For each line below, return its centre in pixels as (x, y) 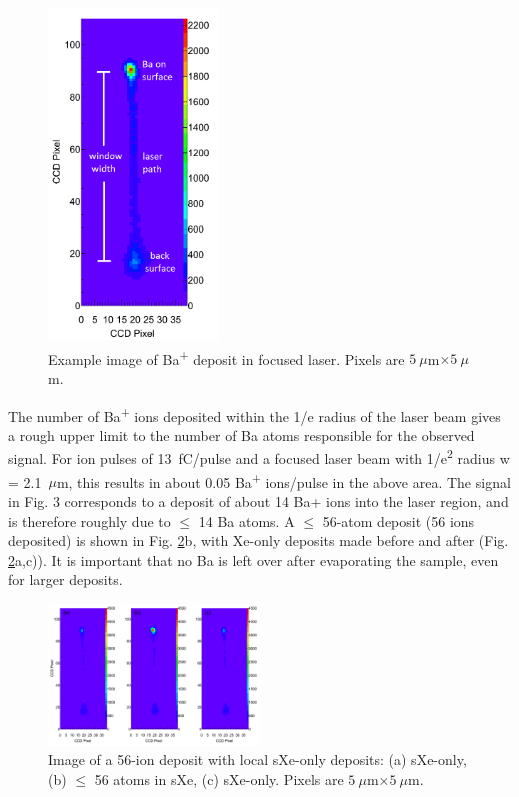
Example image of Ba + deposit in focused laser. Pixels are (226, 357)
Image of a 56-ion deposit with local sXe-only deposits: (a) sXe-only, (257, 759)
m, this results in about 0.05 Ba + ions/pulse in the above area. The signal (283, 480)
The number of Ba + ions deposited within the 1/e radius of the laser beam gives (254, 414)
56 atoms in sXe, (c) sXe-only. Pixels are (219, 778)
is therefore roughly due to (89, 520)
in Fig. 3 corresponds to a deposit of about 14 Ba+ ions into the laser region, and (258, 500)
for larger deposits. (65, 579)
